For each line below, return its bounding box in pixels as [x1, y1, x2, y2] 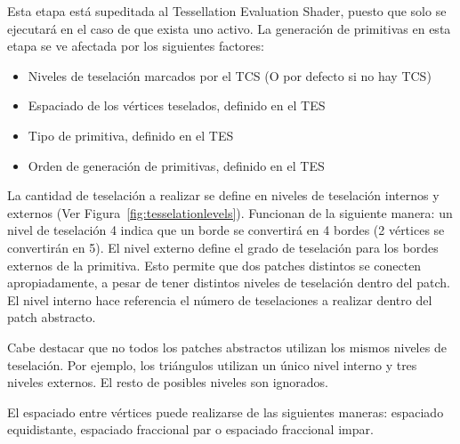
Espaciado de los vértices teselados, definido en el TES [28, 96, 326, 115]
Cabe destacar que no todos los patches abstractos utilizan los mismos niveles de [7, 337, 447, 356]
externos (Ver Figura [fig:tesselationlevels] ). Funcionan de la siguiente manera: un [7, 203, 453, 222]
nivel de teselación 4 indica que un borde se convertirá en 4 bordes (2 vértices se [7, 221, 445, 239]
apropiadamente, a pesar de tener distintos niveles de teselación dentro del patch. [7, 273, 450, 292]
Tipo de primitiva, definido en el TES [28, 125, 234, 144]
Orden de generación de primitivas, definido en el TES [28, 156, 325, 174]
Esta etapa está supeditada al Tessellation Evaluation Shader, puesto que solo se [7, 2, 447, 20]
